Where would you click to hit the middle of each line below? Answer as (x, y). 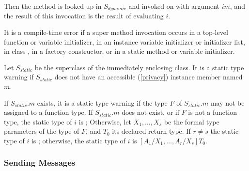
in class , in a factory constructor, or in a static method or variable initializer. (119, 51)
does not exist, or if (150, 112)
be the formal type (192, 121)
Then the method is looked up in (53, 6)
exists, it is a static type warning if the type (102, 102)
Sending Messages (40, 162)
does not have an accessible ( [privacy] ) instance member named (148, 77)
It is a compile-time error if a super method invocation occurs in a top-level (116, 32)
